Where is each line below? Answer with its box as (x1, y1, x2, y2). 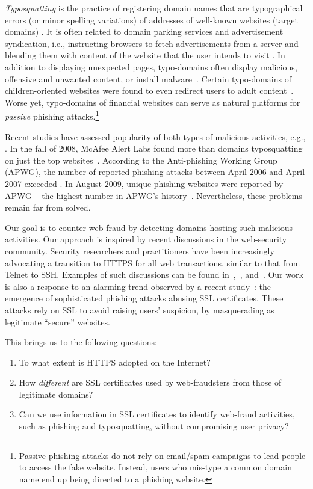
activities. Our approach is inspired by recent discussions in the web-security (5, 233, 287, 245)
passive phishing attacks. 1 (5, 108, 99, 122)
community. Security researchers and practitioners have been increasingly (5, 244, 274, 257)
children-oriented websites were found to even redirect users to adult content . (5, 84, 294, 97)
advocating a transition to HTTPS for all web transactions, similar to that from (5, 256, 300, 269)
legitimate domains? (19, 387, 93, 400)
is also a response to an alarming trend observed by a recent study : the (5, 280, 271, 292)
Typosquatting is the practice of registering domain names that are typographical (5, 2, 303, 14)
